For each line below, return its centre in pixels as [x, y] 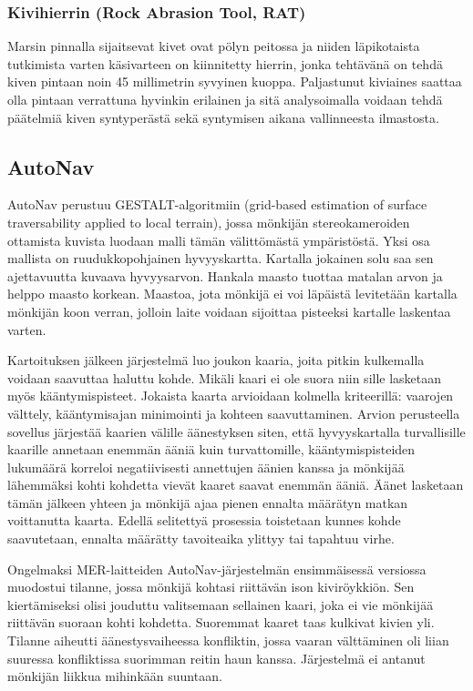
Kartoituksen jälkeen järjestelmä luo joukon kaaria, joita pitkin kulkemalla [216, 360]
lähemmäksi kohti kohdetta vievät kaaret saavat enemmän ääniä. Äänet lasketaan [236, 485]
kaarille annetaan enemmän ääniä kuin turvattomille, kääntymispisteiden [211, 449]
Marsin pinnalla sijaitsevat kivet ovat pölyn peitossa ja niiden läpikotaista [214, 46]
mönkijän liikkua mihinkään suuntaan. [115, 676]
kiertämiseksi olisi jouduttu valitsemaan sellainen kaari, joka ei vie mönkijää [221, 604]
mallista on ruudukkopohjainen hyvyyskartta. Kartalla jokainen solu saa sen [221, 258]
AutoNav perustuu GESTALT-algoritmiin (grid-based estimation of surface [217, 204]
